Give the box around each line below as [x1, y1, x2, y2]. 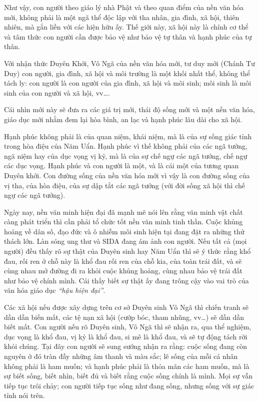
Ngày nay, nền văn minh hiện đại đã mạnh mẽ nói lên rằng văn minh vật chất [4, 206, 243, 217]
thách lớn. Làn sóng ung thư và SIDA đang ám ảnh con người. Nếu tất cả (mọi [4, 236, 247, 246]
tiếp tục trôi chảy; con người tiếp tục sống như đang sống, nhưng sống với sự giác [4, 380, 254, 390]
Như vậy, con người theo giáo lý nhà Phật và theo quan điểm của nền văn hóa [4, 2, 243, 12]
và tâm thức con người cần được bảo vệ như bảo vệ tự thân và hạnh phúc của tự [4, 31, 252, 42]
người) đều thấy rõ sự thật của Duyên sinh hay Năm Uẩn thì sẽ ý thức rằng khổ [4, 246, 251, 256]
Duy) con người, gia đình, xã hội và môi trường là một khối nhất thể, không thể [4, 68, 250, 78]
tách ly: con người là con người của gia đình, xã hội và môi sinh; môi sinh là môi [4, 78, 251, 88]
